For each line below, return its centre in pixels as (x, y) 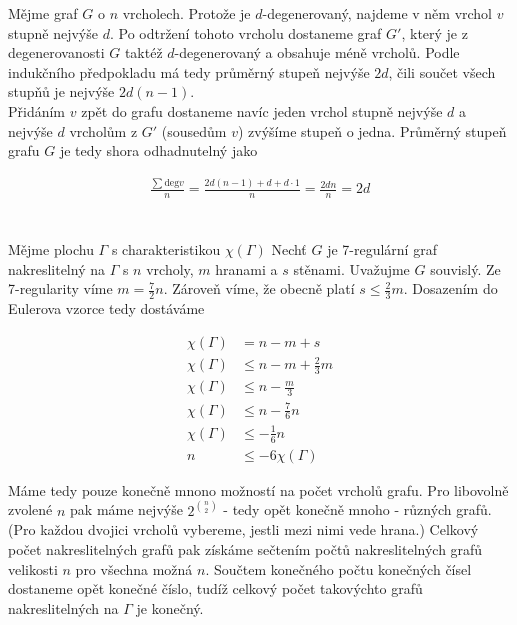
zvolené (30, 509)
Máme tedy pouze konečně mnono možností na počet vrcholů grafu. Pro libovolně (258, 489)
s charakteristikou (166, 249)
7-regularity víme (60, 288)
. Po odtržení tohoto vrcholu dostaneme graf (245, 32)
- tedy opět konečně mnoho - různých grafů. (357, 509)
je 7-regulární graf (382, 249)
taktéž (143, 52)
